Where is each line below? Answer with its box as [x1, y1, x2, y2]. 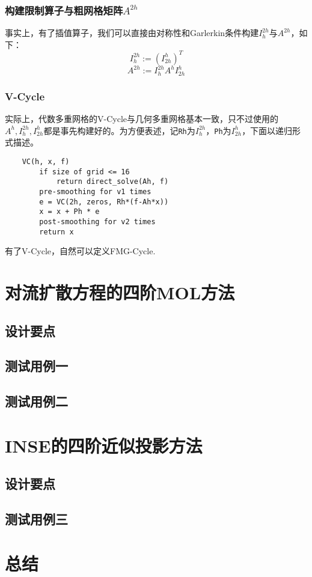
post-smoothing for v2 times [39, 217, 156, 226]
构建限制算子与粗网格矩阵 [5, 2, 123, 17]
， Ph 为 [206, 124, 231, 136]
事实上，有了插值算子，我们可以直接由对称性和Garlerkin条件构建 [5, 26, 259, 39]
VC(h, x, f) [22, 157, 70, 166]
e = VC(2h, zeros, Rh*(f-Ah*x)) [39, 197, 169, 206]
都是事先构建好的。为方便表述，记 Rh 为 [43, 124, 195, 136]
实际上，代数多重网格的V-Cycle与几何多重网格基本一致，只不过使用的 [5, 112, 278, 125]
